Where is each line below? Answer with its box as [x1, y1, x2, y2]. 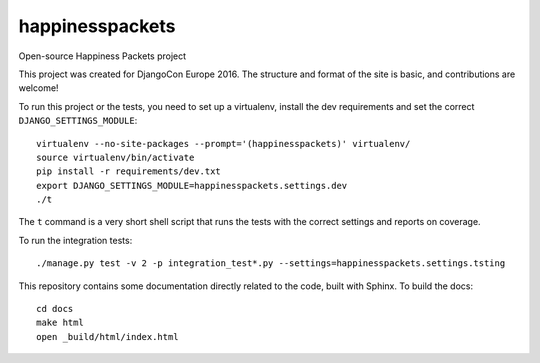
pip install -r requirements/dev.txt [36, 166, 222, 177]
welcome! [18, 82, 59, 94]
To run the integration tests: [18, 234, 133, 246]
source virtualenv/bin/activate [36, 151, 195, 163]
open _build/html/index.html [36, 331, 179, 342]
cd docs [36, 303, 74, 315]
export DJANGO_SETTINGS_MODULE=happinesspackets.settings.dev [36, 180, 348, 191]
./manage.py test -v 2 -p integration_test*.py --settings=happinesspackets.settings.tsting [36, 258, 506, 269]
